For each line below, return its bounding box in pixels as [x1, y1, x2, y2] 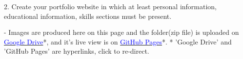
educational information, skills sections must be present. [4, 11, 172, 21]
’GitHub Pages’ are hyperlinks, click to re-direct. [4, 46, 149, 56]
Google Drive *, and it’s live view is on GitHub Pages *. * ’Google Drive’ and [4, 36, 232, 46]
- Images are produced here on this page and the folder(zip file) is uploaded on [4, 27, 239, 37]
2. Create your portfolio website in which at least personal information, [4, 1, 217, 11]
